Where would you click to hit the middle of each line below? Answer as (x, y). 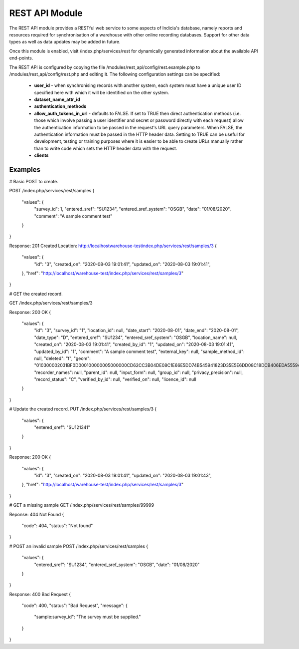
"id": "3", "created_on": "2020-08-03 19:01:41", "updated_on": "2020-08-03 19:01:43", (123, 475)
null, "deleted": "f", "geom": (62, 358)
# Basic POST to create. (34, 182)
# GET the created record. (36, 294)
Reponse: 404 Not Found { (37, 514)
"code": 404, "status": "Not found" (57, 525)
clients (41, 155)
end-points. (21, 58)
